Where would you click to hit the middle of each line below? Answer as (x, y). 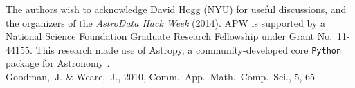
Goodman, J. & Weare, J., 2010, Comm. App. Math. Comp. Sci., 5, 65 (161, 77)
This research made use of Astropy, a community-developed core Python (189, 49)
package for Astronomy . (58, 63)
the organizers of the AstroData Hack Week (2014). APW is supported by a (165, 22)
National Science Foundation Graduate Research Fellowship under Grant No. (169, 36)
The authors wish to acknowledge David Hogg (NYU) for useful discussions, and (176, 9)
